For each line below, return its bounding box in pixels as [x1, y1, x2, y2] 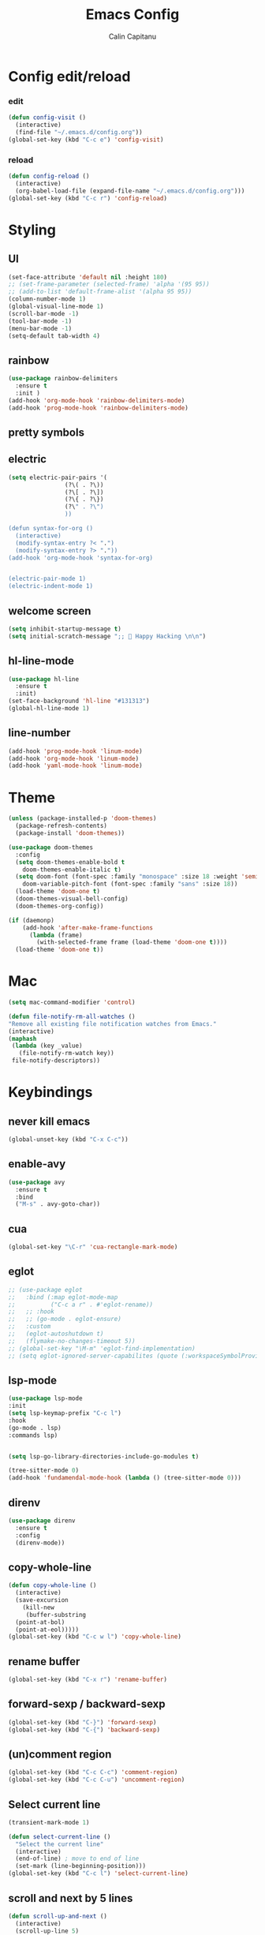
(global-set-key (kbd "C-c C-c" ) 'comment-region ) [8, 1768, 178, 1776]
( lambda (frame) [28, 931, 83, 939]
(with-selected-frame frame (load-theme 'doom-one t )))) [36, 938, 227, 946]
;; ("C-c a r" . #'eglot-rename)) [8, 1301, 154, 1308]
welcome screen [8, 604, 91, 617]
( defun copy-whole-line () [8, 1581, 97, 1589]
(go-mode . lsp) [8, 1424, 62, 1432]
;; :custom [8, 1323, 51, 1331]
